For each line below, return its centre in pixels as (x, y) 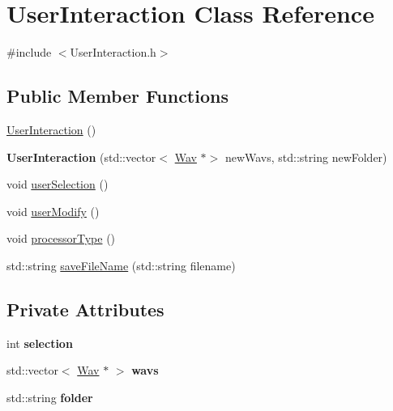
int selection (40, 343)
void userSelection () (58, 184)
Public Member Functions (117, 96)
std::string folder (50, 397)
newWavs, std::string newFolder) (306, 157)
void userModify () (53, 211)
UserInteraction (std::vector (81, 157)
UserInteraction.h (113, 52)
